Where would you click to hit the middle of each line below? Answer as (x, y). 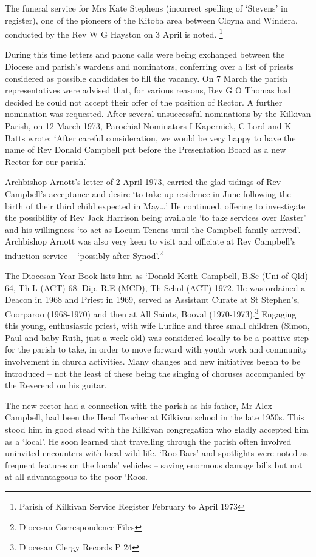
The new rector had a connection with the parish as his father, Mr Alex (139, 405)
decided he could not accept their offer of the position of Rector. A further (144, 102)
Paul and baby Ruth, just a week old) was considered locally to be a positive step (157, 337)
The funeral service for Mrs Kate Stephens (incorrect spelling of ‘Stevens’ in (146, 8)
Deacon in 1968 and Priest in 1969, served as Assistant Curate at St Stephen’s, (152, 299)
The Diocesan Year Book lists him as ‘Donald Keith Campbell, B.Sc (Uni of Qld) (156, 276)
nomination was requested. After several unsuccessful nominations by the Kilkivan (158, 114)
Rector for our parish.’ (46, 161)
